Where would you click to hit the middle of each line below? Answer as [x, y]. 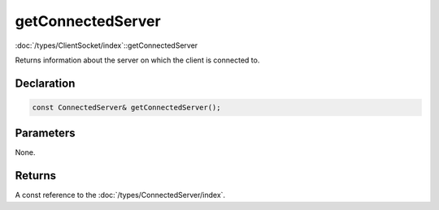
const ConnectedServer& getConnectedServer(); [126, 107]
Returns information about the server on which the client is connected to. [137, 60]
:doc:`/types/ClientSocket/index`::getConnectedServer [106, 45]
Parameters [45, 133]
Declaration [45, 83]
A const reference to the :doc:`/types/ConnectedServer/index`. [120, 195]
